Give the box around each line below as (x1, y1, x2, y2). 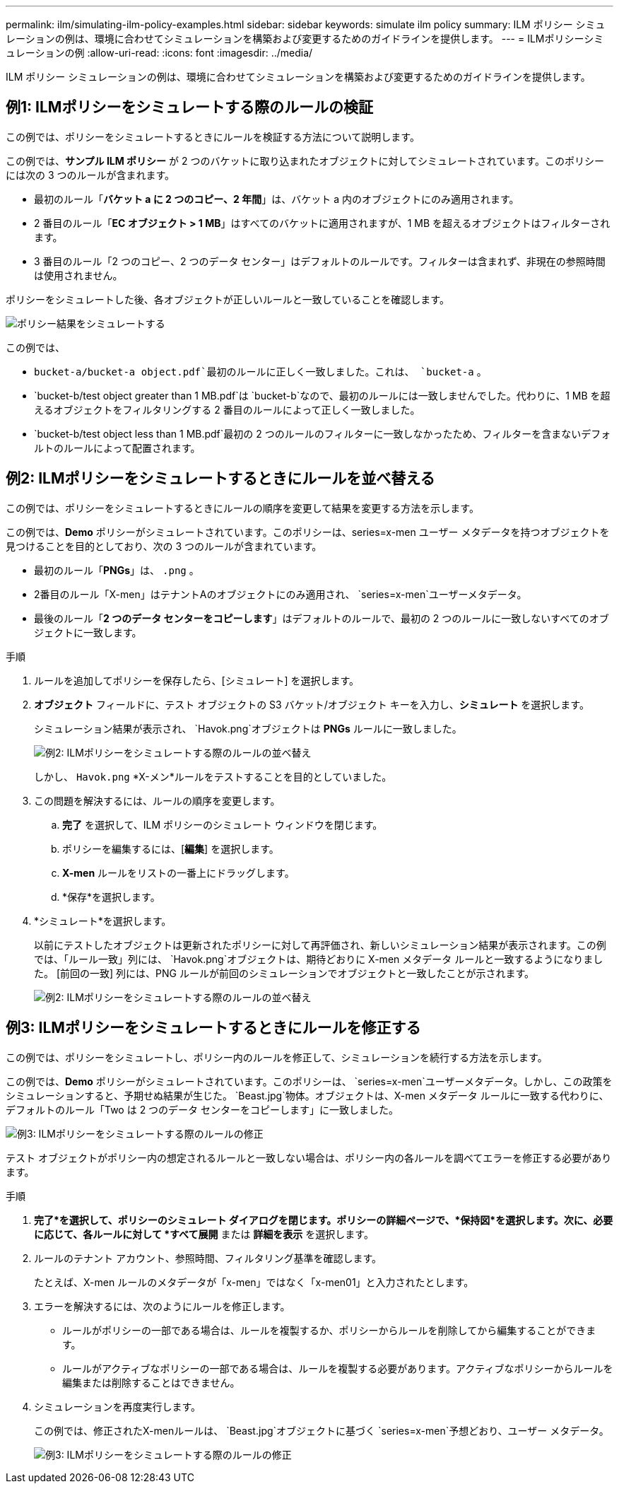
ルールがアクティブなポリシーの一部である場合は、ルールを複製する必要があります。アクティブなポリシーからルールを (62, 1362, 613, 1374)
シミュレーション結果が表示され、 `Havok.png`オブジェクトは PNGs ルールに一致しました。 (34, 722, 462, 735)
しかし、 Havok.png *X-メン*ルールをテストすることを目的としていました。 (34, 770, 392, 783)
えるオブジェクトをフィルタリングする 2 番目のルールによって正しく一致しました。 (34, 403, 420, 416)
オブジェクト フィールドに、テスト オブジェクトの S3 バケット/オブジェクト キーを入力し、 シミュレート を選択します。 (34, 698, 589, 711)
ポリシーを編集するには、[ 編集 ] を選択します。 (62, 842, 279, 855)
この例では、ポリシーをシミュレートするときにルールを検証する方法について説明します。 (6, 130, 420, 143)
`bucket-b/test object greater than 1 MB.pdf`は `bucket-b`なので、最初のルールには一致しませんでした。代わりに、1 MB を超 (34, 389, 611, 402)
